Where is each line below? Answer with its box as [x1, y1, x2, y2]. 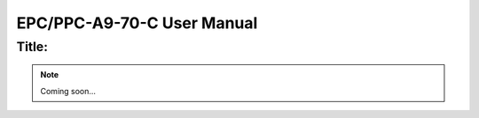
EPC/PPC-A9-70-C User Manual [16, 13, 258, 33]
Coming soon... [40, 85, 97, 96]
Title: [16, 39, 49, 55]
